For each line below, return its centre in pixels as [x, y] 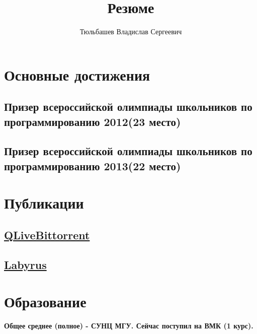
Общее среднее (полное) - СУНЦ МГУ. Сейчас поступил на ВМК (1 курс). [129, 326]
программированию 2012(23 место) [93, 121]
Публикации [44, 203]
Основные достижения [77, 74]
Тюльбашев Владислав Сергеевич [131, 31]
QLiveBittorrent [47, 235]
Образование [45, 302]
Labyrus [25, 264]
